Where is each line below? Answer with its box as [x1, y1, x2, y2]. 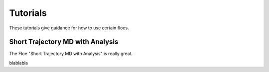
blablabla [9, 60, 28, 66]
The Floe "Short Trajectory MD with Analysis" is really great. [9, 51, 133, 57]
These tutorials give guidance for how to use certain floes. [9, 25, 129, 31]
